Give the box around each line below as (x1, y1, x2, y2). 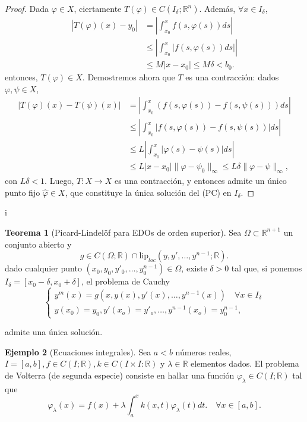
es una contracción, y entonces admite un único (114, 174, 287, 187)
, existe (181, 262, 207, 274)
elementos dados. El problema (190, 357, 299, 370)
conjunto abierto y (5, 237, 72, 250)
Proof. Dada (5, 2, 49, 14)
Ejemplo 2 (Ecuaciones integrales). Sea (5, 345, 151, 358)
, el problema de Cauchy (81, 275, 170, 287)
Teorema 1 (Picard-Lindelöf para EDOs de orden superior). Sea (5, 226, 242, 238)
